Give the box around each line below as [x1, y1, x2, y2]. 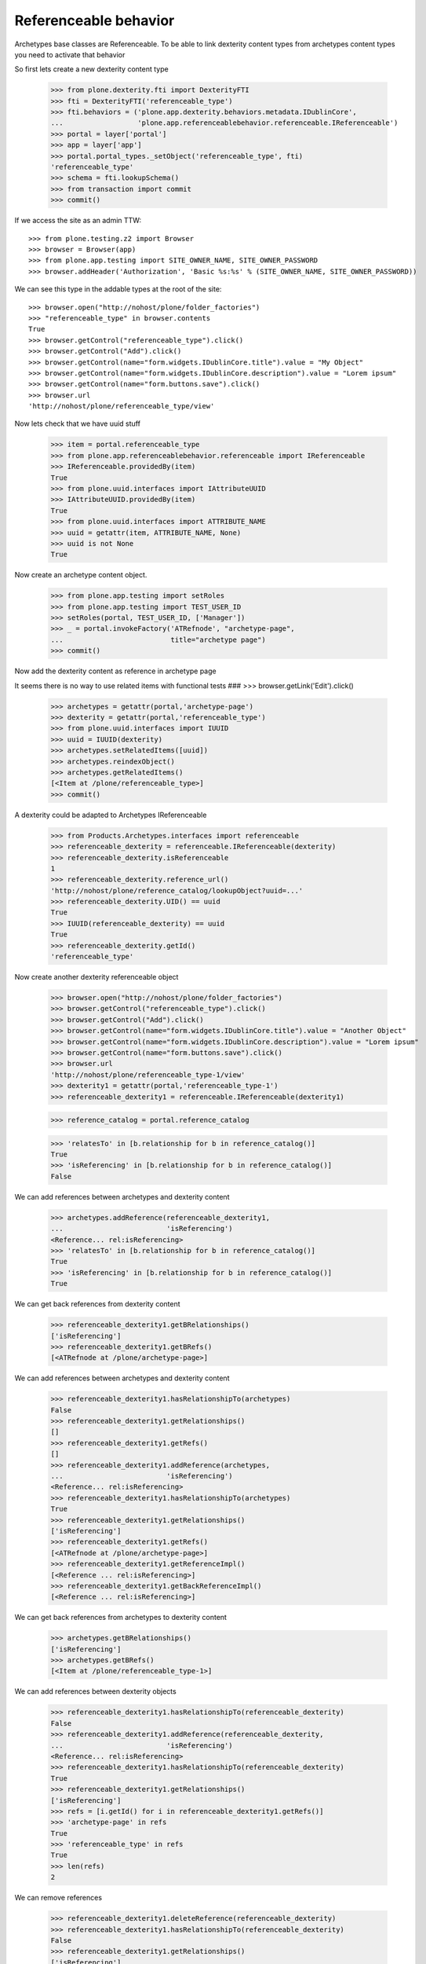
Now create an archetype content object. [14, 570, 147, 580]
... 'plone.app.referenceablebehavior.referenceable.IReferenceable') [50, 119, 399, 127]
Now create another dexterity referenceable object [14, 973, 179, 981]
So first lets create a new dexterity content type [14, 64, 169, 74]
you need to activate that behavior [14, 49, 126, 59]
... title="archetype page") [50, 635, 266, 644]
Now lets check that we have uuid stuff [14, 419, 141, 428]
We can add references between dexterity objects [14, 1687, 177, 1696]
